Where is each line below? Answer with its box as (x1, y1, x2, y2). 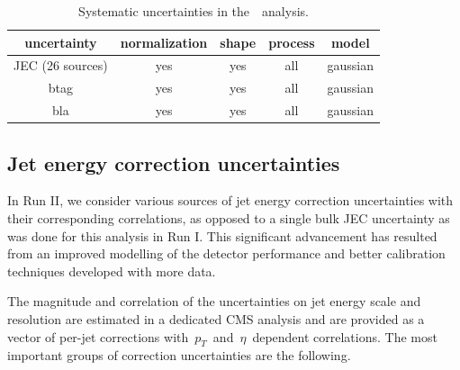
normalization (120, 32, 208, 51)
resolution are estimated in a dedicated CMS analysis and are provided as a (7, 309, 425, 328)
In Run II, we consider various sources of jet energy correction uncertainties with (7, 191, 454, 210)
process (268, 32, 315, 51)
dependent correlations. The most (252, 327, 437, 346)
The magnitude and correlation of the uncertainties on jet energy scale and (7, 292, 421, 311)
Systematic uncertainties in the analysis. (78, 2, 309, 20)
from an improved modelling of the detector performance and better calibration (7, 244, 446, 263)
